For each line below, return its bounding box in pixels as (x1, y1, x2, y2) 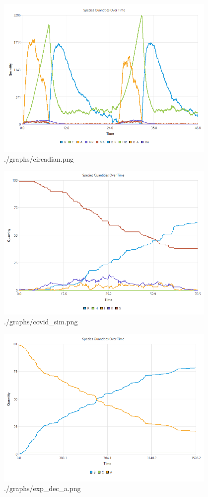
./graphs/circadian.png (4, 153, 74, 164)
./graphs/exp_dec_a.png (4, 483, 81, 494)
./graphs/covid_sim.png (4, 316, 78, 326)
